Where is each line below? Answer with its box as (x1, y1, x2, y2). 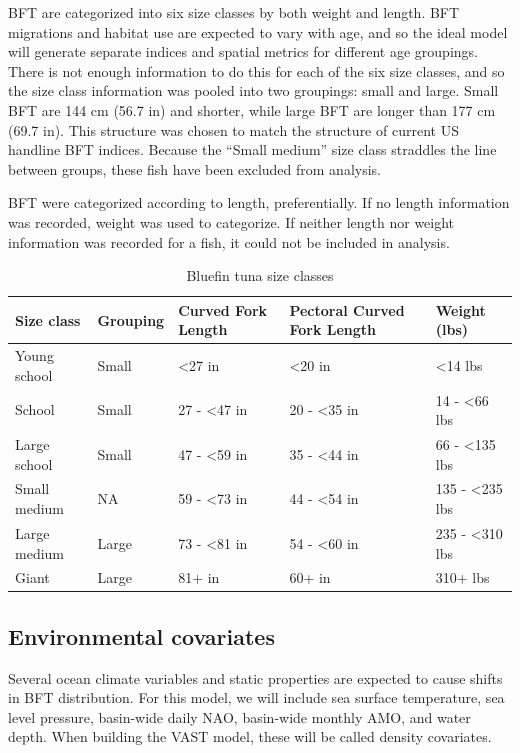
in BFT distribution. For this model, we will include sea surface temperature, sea (8, 687, 505, 708)
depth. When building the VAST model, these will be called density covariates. (8, 726, 492, 747)
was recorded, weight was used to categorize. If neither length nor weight (8, 211, 455, 232)
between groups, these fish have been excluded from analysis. (8, 158, 382, 179)
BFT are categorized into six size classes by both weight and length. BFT (8, 2, 460, 22)
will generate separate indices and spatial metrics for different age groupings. (8, 41, 478, 62)
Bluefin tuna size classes (186, 265, 334, 286)
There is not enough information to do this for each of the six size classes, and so (8, 60, 505, 81)
